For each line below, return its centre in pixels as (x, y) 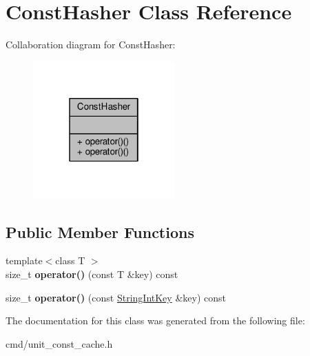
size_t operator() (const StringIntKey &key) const (116, 297)
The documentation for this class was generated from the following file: (155, 320)
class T (70, 260)
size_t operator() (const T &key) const (92, 274)
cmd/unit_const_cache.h (59, 343)
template (24, 260)
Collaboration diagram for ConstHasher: (91, 44)
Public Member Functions (100, 231)
